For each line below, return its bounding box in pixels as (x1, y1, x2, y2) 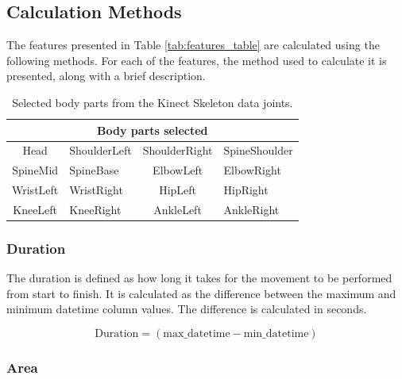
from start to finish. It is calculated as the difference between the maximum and (6, 285, 396, 301)
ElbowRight (223, 162, 281, 178)
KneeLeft (13, 201, 58, 217)
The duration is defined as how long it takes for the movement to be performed (6, 270, 392, 286)
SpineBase (69, 162, 119, 178)
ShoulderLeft (69, 142, 132, 159)
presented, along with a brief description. (6, 67, 206, 84)
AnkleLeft (153, 201, 202, 217)
